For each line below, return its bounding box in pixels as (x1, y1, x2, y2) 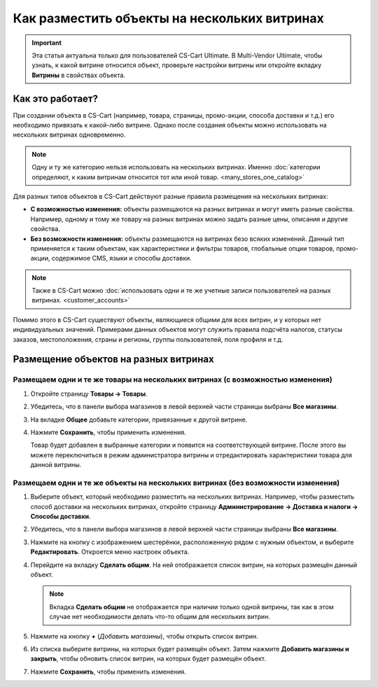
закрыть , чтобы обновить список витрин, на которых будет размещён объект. (30, 655, 266, 663)
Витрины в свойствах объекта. (31, 71, 126, 79)
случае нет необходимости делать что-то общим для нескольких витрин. (49, 613, 271, 621)
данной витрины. (30, 461, 82, 469)
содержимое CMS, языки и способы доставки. (51, 254, 192, 263)
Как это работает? (13, 92, 98, 104)
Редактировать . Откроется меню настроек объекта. (30, 548, 190, 556)
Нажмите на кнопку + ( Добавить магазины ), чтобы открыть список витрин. (30, 632, 258, 640)
